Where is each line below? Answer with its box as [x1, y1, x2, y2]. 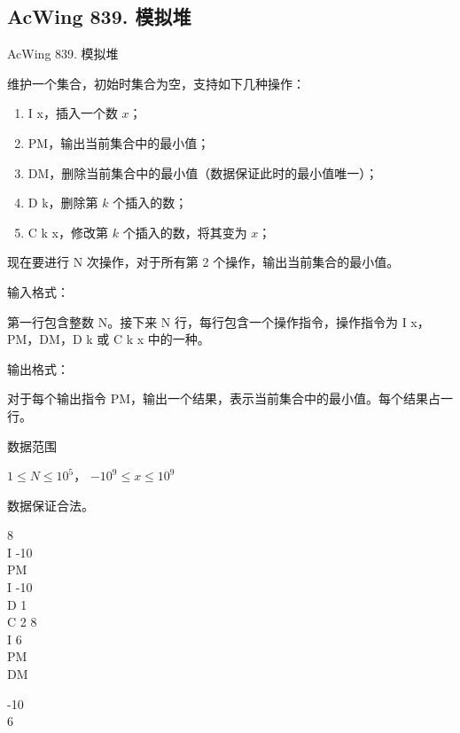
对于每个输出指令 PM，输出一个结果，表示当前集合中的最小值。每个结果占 [7, 389, 441, 408]
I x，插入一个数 [27, 104, 118, 122]
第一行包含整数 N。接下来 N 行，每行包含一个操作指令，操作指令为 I [7, 312, 407, 331]
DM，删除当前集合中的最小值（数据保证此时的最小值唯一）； [27, 163, 378, 182]
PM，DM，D [7, 330, 82, 348]
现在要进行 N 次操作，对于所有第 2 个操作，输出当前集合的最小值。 [7, 253, 400, 271]
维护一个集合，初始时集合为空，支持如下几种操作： [7, 74, 305, 92]
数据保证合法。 [7, 495, 94, 514]
